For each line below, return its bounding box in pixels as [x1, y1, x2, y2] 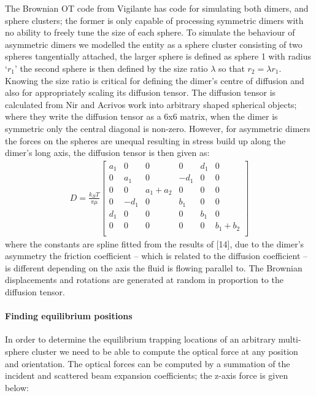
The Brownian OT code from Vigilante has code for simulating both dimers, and [5, 2, 309, 14]
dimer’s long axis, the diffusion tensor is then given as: [5, 146, 210, 159]
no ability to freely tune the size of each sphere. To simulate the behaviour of [5, 26, 295, 39]
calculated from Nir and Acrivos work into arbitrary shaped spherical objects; [5, 98, 297, 111]
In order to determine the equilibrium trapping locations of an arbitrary [5, 333, 276, 346]
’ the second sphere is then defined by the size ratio [14, 61, 208, 74]
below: [5, 381, 29, 394]
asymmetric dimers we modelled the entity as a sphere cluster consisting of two [5, 37, 303, 50]
